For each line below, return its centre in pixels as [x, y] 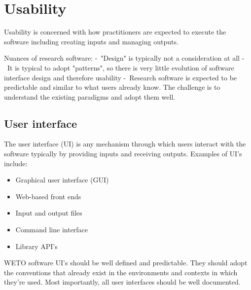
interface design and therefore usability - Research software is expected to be [121, 77]
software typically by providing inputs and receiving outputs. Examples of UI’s [123, 154]
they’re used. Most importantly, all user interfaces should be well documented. [122, 282]
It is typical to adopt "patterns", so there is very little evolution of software [121, 67]
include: [16, 163]
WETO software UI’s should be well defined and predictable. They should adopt [126, 263]
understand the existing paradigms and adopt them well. [90, 96]
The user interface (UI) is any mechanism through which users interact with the [125, 144]
